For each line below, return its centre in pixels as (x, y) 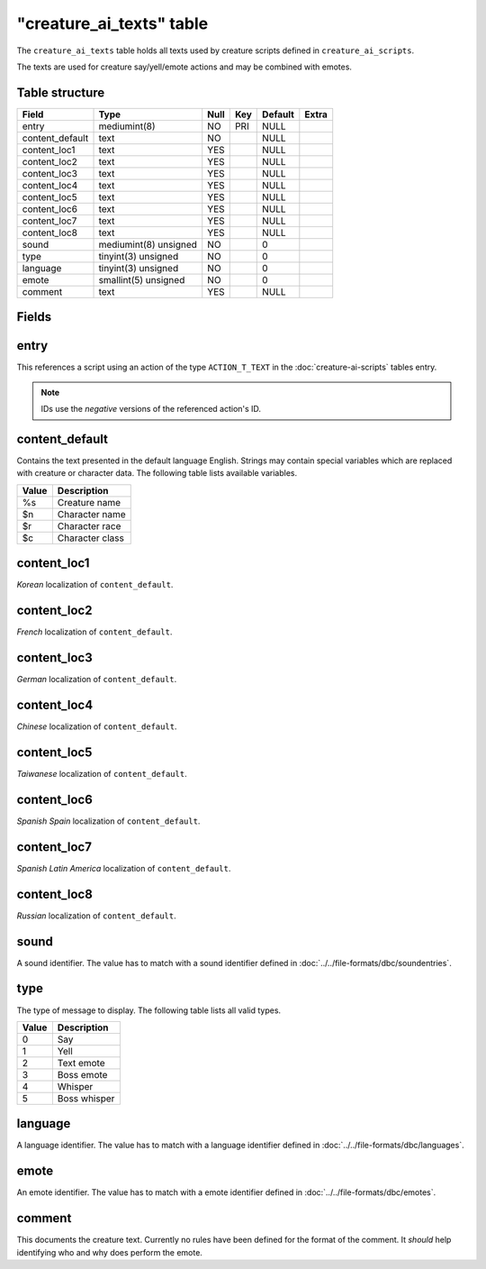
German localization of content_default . (97, 680)
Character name (91, 514)
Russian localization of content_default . (97, 916)
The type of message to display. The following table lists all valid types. (149, 1010)
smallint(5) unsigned (142, 279)
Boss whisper (86, 1098)
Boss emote (82, 1074)
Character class (91, 538)
